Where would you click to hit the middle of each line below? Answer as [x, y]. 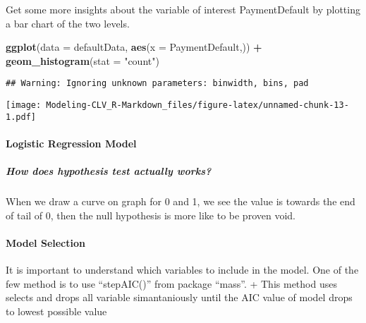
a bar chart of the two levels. [68, 23]
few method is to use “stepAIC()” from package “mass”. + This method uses [171, 283]
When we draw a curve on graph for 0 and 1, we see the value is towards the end [181, 201]
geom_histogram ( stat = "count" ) [83, 60]
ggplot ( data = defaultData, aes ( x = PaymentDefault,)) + [134, 47]
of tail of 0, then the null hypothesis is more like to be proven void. [151, 215]
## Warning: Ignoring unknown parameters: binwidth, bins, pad [157, 84]
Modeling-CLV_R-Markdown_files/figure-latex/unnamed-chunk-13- [197, 105]
